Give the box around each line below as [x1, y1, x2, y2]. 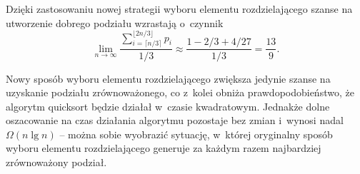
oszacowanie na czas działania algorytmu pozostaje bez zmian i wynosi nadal [6, 113, 344, 128]
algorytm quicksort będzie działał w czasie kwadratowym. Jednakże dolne [6, 98, 330, 113]
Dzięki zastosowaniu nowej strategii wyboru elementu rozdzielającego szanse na [6, 1, 353, 16]
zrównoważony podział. [6, 155, 107, 170]
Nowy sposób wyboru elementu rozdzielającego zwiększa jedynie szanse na [6, 71, 331, 86]
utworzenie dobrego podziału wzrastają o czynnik [6, 15, 224, 30]
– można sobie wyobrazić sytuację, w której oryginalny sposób [59, 126, 333, 141]
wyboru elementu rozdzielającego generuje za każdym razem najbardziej [6, 140, 321, 155]
